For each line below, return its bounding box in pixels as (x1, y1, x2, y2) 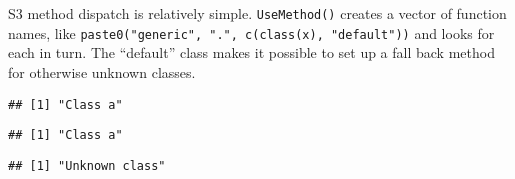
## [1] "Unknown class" (8, 158, 166, 173)
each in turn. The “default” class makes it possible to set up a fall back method (8, 42, 495, 63)
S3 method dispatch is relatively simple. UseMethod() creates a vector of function (8, 3, 507, 23)
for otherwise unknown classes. (8, 61, 196, 82)
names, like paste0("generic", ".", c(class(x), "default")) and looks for (8, 22, 495, 43)
